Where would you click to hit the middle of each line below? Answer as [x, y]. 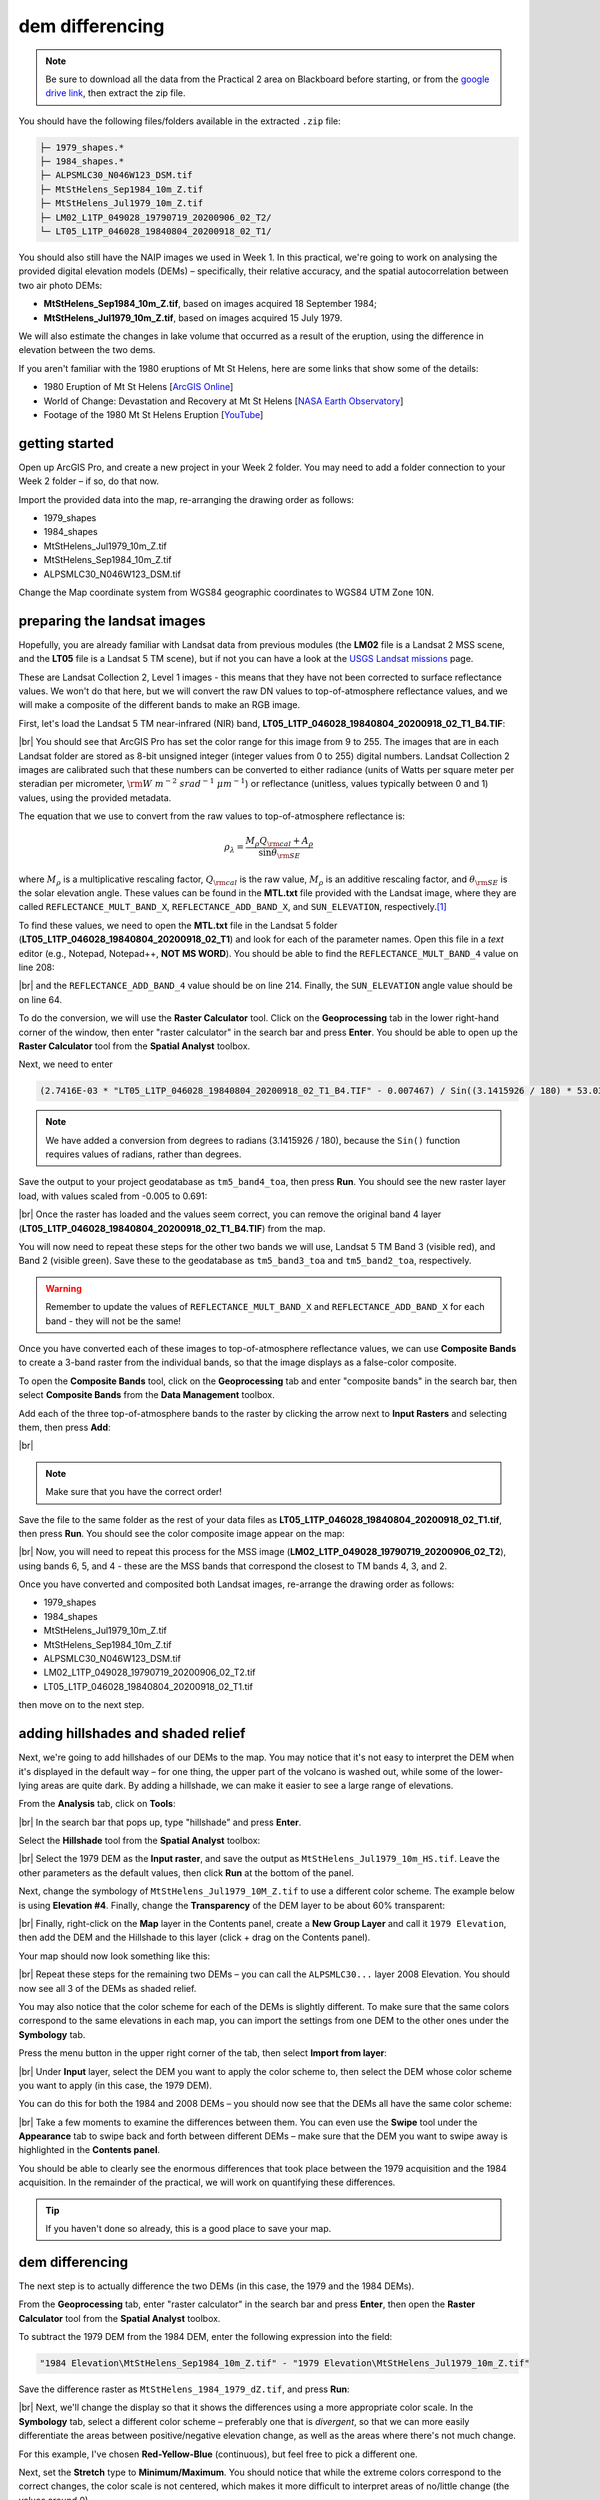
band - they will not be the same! [113, 1321]
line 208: [36, 967]
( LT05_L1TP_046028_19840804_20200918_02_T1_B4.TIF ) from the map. [172, 1228]
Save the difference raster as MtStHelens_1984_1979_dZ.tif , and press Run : [184, 2389]
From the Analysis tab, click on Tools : [97, 1804]
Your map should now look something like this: [114, 1956]
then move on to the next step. [81, 1705]
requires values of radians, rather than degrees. [143, 1154]
